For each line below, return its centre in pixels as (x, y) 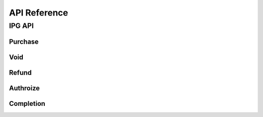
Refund (20, 73)
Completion (27, 104)
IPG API (21, 26)
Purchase (24, 42)
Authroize (24, 88)
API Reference (38, 13)
